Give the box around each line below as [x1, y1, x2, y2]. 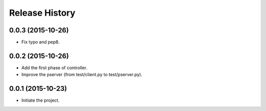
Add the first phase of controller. [21, 64, 88, 71]
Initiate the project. [21, 97, 60, 103]
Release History [9, 7, 76, 18]
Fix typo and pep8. [21, 39, 60, 45]
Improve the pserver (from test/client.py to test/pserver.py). [21, 72, 142, 78]
